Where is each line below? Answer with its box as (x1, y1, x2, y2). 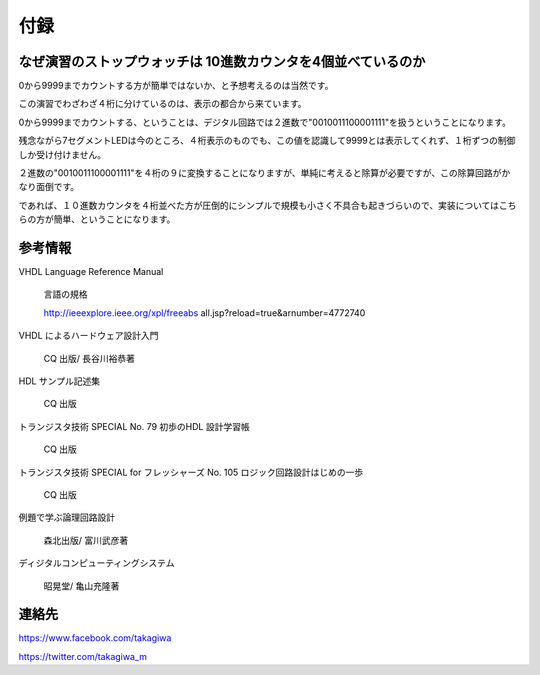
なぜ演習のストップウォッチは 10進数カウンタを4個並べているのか (18, 53, 426, 70)
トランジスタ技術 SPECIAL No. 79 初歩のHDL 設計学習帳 (18, 420, 250, 432)
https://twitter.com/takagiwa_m (18, 650, 147, 662)
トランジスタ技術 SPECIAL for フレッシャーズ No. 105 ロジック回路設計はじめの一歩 (18, 466, 364, 478)
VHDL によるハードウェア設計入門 (18, 330, 159, 342)
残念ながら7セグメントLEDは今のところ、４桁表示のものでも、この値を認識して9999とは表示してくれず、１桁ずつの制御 (18, 135, 516, 147)
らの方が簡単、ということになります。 (18, 213, 176, 225)
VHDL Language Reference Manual (18, 266, 164, 278)
